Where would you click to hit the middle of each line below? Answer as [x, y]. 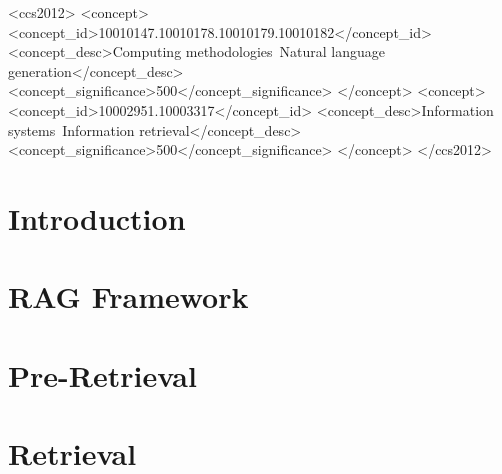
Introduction [97, 217]
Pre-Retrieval [102, 374]
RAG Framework [128, 296]
